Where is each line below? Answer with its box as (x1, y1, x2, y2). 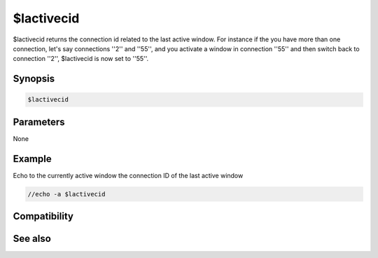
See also (13, 233, 52, 245)
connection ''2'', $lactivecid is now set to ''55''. (13, 55, 149, 63)
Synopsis (13, 73, 55, 85)
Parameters (13, 116, 65, 128)
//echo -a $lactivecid (27, 190, 106, 198)
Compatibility (13, 210, 73, 222)
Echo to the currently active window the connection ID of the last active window (13, 171, 244, 179)
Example (13, 153, 52, 165)
